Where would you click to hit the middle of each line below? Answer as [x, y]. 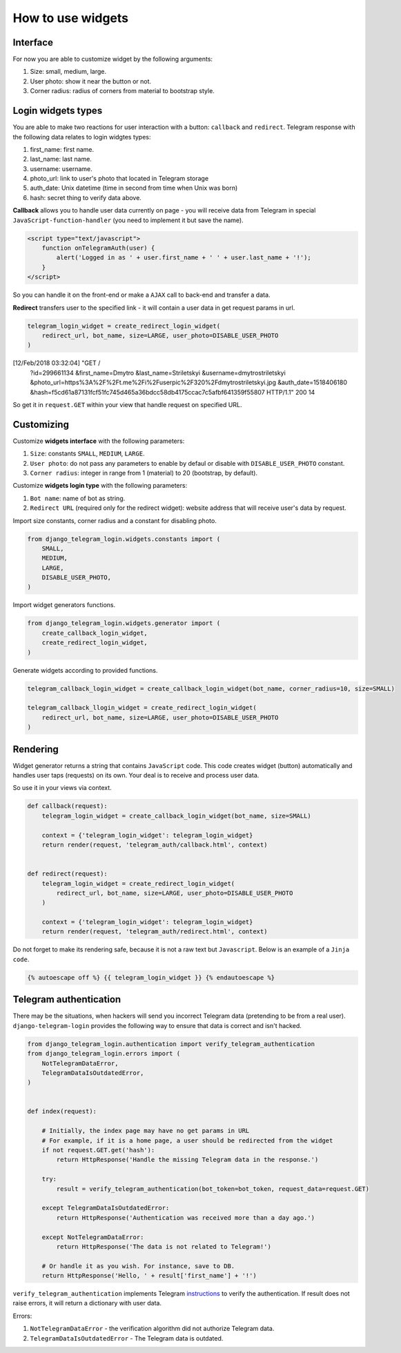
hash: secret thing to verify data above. [86, 197]
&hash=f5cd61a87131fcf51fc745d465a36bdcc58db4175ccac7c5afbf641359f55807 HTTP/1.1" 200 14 [173, 392]
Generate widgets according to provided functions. [85, 670]
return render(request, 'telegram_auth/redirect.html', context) [155, 932]
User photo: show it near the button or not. [91, 81]
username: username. [61, 168]
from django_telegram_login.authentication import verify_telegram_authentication [171, 1044]
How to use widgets [71, 18]
